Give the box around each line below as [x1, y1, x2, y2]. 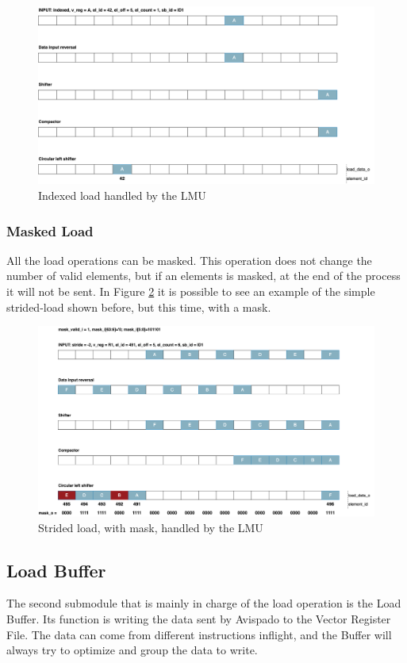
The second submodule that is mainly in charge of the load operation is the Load [6, 595, 401, 611]
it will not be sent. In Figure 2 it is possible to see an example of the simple [6, 283, 375, 300]
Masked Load [6, 220, 94, 240]
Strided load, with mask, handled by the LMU [38, 519, 263, 535]
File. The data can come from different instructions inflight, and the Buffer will [6, 626, 392, 642]
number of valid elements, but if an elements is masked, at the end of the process [6, 267, 401, 284]
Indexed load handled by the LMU [38, 187, 206, 204]
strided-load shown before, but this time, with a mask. [6, 298, 271, 315]
